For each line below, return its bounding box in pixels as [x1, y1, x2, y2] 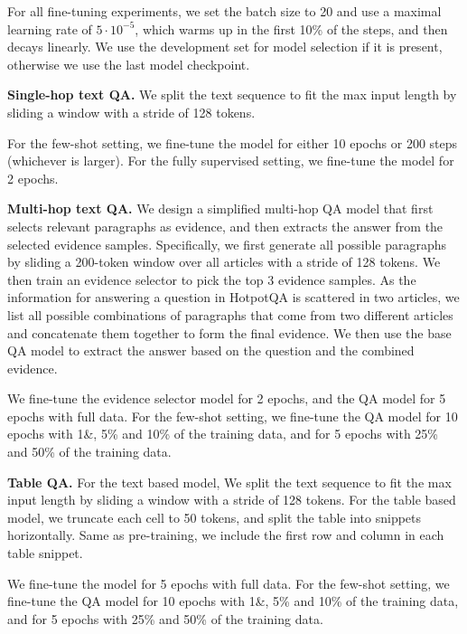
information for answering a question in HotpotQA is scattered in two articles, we [7, 288, 460, 307]
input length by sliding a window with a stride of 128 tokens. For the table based [7, 490, 456, 509]
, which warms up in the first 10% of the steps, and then [135, 19, 448, 38]
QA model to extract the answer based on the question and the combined [7, 341, 415, 360]
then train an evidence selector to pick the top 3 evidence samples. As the [7, 270, 416, 289]
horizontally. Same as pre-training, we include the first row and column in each [7, 525, 444, 544]
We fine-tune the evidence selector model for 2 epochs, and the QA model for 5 [7, 389, 446, 408]
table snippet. [7, 544, 83, 563]
